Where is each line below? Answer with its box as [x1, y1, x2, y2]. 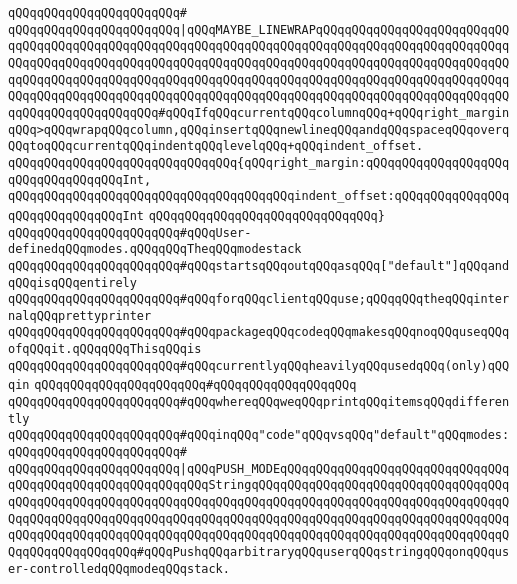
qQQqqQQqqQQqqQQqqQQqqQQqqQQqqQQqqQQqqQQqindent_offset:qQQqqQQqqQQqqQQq [8, 189, 510, 204]
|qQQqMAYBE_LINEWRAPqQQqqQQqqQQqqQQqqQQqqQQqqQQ [179, 22, 510, 37]
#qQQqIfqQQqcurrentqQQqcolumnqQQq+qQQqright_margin [158, 105, 510, 120]
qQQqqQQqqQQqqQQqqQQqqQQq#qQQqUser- [8, 225, 252, 240]
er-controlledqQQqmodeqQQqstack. [8, 561, 230, 576]
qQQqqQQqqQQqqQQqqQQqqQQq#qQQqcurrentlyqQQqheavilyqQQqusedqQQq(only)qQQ [8, 358, 510, 373]
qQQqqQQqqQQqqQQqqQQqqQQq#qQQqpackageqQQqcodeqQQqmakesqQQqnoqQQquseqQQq [8, 325, 510, 340]
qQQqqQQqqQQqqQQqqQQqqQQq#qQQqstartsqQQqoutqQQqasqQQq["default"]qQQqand [8, 258, 510, 273]
